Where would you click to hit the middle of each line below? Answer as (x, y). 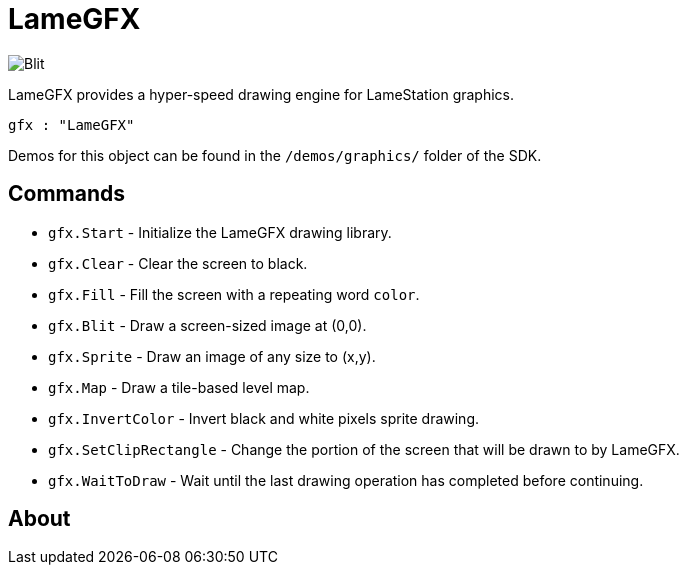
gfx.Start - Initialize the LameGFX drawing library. (220, 232)
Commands (67, 194)
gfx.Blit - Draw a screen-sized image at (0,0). (207, 325)
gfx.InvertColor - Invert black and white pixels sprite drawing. (264, 418)
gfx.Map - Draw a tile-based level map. (179, 387)
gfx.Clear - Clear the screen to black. (178, 263)
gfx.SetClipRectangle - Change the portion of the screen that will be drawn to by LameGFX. (364, 449)
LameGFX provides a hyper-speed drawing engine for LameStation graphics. (261, 94)
